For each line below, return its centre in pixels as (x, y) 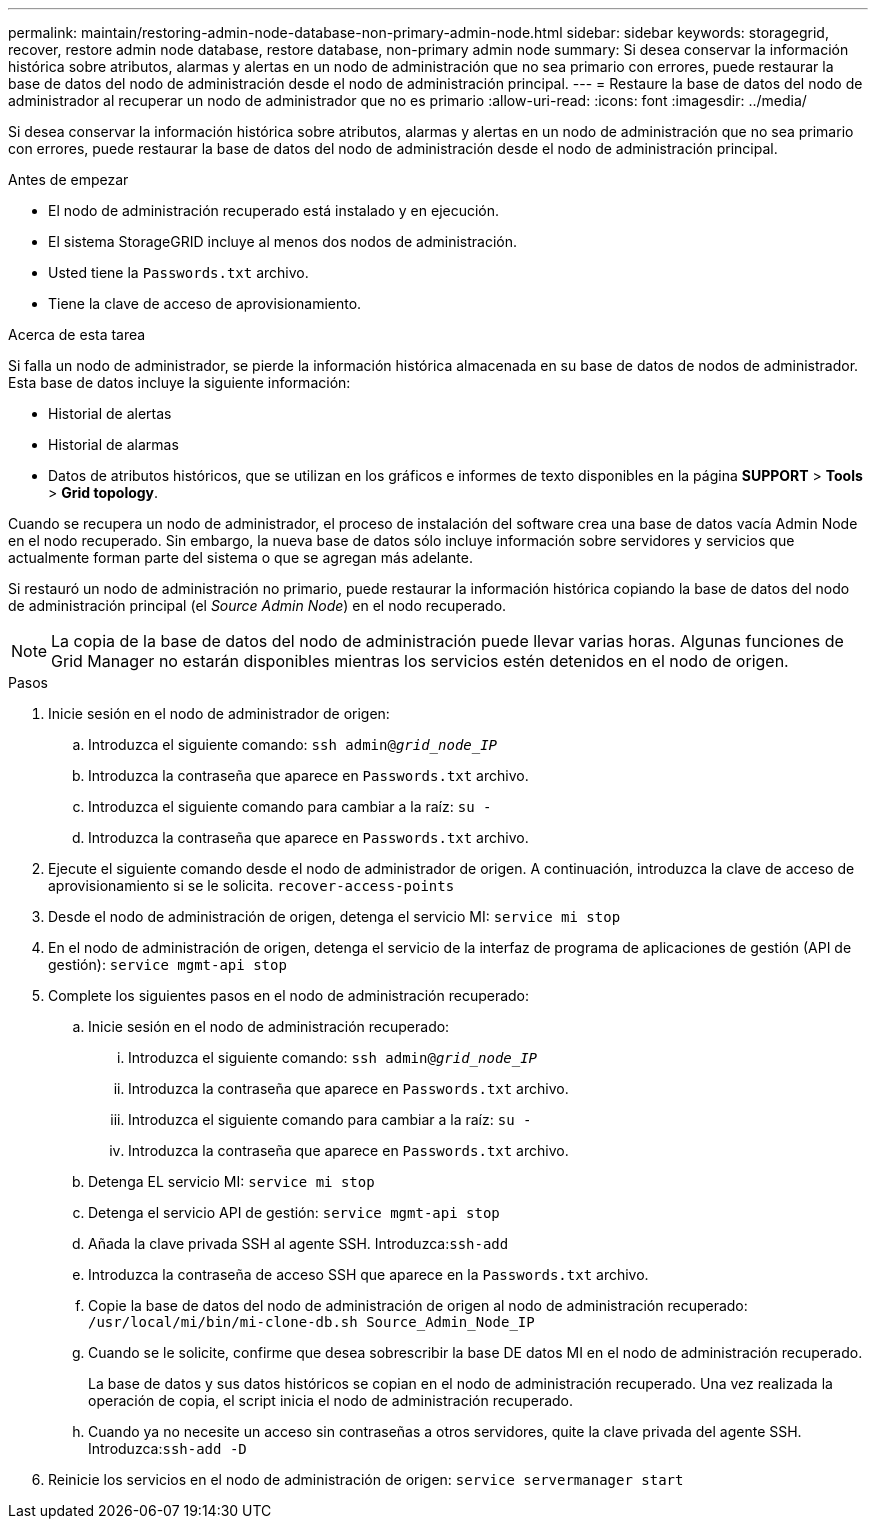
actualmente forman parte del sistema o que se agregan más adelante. (240, 557)
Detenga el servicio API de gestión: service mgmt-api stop (294, 1212)
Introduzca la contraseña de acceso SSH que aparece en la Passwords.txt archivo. (368, 1274)
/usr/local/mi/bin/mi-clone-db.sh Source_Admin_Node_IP (311, 1322)
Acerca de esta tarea (77, 334)
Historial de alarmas (113, 444)
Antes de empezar (68, 179)
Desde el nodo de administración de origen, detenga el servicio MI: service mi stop (334, 916)
